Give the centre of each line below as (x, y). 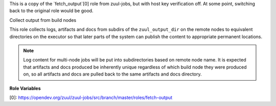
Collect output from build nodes (43, 20)
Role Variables (25, 88)
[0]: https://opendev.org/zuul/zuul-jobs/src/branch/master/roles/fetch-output (91, 97)
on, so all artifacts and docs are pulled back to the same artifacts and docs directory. (112, 74)
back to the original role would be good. (51, 11)
